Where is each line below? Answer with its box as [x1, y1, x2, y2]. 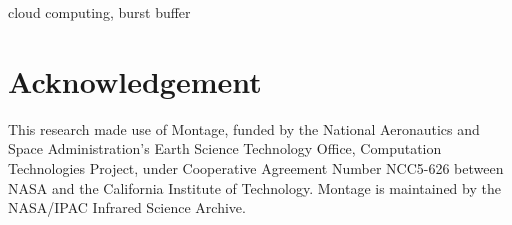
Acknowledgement [8, 60, 262, 101]
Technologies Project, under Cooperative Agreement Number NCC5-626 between [8, 157, 504, 178]
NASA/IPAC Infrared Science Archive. [8, 197, 246, 218]
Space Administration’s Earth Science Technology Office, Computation [8, 138, 442, 159]
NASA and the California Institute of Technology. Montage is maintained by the [8, 177, 501, 198]
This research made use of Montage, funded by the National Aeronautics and [8, 118, 480, 139]
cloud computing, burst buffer [8, 2, 191, 22]
